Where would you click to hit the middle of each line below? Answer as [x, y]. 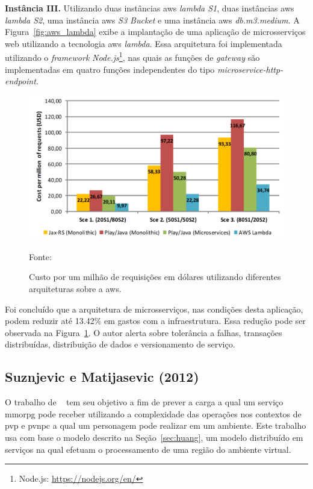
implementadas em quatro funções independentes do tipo [110, 69]
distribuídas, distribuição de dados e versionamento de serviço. [120, 344]
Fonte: [40, 256]
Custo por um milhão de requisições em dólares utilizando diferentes [155, 277]
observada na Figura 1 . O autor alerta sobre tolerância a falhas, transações [144, 332]
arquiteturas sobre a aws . [75, 289]
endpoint [20, 81]
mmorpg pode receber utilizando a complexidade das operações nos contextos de [153, 413]
